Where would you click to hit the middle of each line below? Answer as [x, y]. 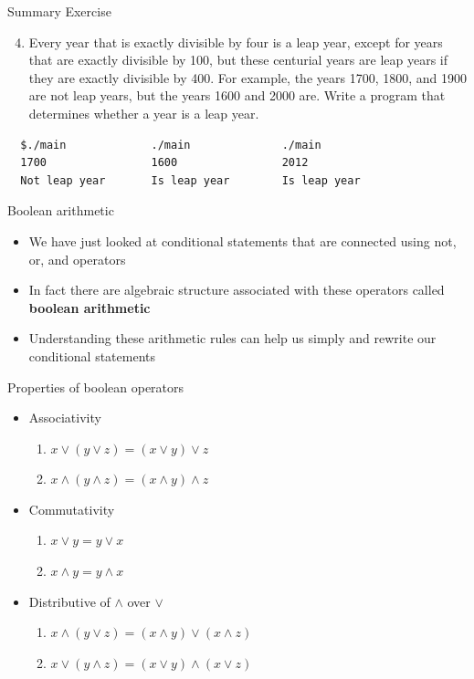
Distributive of [69, 601]
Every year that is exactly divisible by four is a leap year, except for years [236, 42]
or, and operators [77, 259]
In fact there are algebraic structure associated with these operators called [237, 290]
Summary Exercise [59, 11]
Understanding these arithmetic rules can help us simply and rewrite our [232, 338]
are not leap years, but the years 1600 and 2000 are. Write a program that [237, 95]
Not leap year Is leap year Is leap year [190, 180]
